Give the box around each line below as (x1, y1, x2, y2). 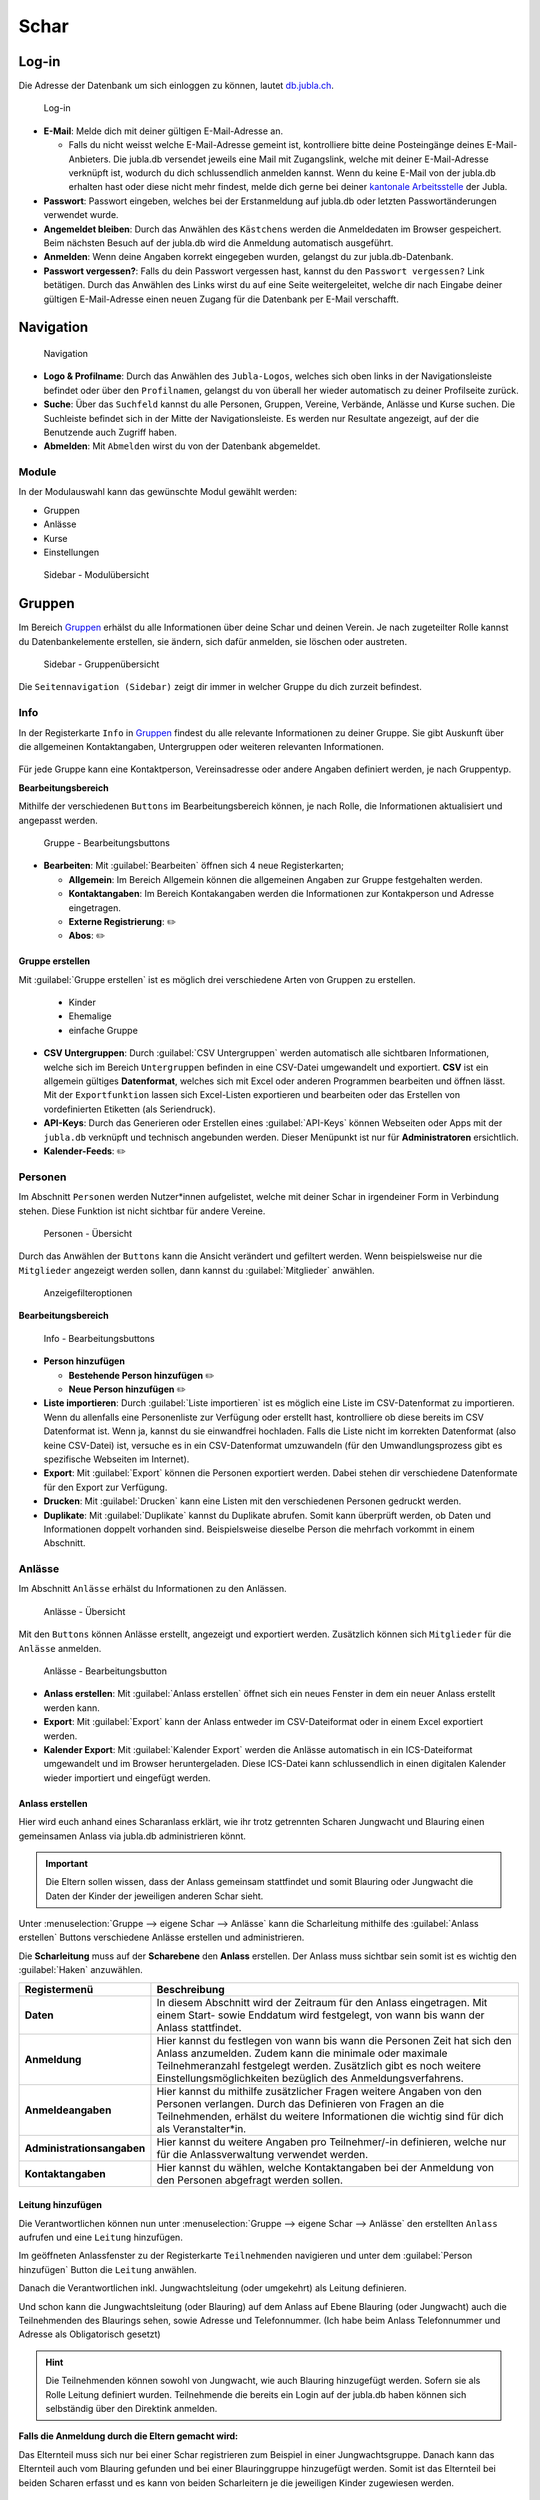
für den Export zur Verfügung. (43, 1481, 168, 1493)
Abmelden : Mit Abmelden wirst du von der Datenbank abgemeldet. (43, 440, 321, 452)
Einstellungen (43, 546, 100, 558)
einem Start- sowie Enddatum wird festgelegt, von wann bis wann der (156, 2008, 485, 2022)
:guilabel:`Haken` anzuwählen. (18, 1964, 144, 1976)
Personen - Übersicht (43, 1227, 133, 1239)
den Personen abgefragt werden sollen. (156, 2173, 344, 2187)
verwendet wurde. (43, 209, 119, 221)
